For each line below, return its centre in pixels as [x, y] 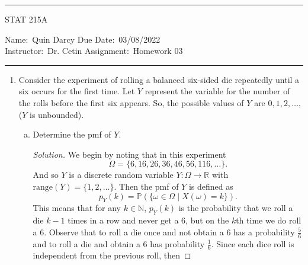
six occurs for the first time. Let [77, 91]
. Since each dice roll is [253, 243]
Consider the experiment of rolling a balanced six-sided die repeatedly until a [159, 79]
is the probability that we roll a [236, 208]
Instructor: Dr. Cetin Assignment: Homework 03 [94, 51]
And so [46, 175]
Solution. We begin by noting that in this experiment [129, 154]
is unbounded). [57, 114]
